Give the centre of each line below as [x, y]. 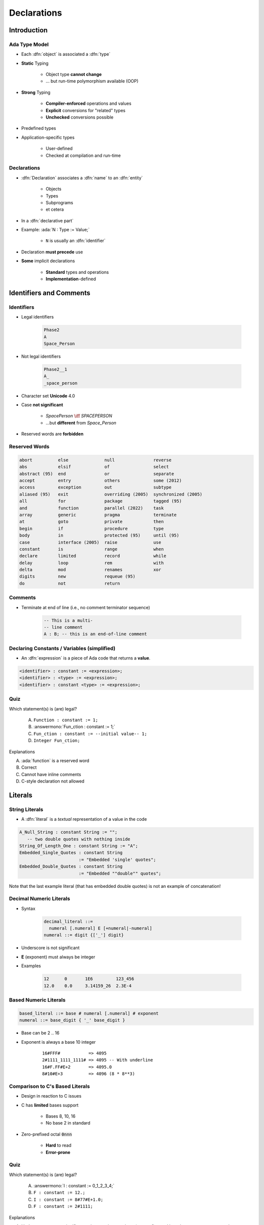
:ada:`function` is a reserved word [55, 760]
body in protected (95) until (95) [99, 536]
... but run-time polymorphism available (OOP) [92, 81]
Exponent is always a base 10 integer [59, 1042]
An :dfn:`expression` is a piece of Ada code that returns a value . [86, 658]
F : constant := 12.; [59, 1193]
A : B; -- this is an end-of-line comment [95, 634]
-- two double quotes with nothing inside [79, 839]
